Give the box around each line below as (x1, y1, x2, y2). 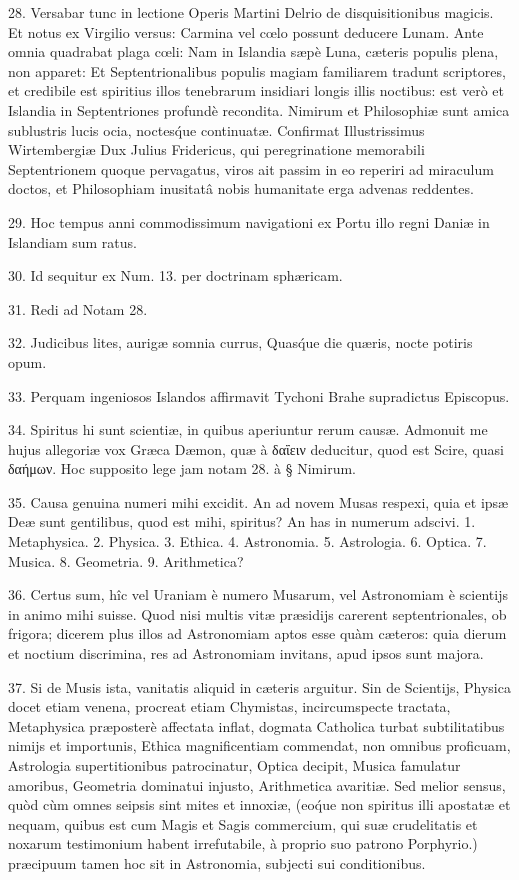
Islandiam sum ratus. (8, 231, 137, 252)
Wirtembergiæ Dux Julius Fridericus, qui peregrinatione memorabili (8, 139, 425, 160)
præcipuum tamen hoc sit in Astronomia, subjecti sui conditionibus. (8, 852, 426, 873)
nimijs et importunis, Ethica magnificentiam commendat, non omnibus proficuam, (8, 735, 511, 756)
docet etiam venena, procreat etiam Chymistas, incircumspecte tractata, (8, 696, 451, 717)
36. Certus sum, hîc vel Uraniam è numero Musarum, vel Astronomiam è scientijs (8, 584, 508, 605)
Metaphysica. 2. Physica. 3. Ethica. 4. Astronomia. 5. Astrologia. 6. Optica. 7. (8, 531, 487, 552)
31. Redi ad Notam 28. (8, 298, 148, 319)
